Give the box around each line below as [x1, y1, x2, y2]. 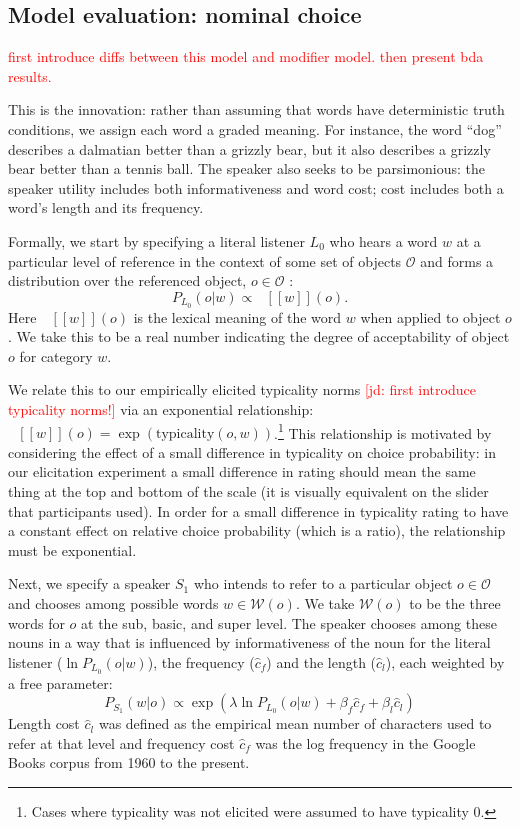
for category [19, 345, 93, 366]
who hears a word [329, 230, 438, 251]
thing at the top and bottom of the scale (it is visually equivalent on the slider [8, 481, 489, 501]
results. [8, 65, 52, 86]
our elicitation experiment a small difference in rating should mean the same [8, 461, 476, 482]
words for [8, 612, 65, 633]
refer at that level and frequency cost [8, 732, 235, 753]
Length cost [8, 713, 80, 734]
